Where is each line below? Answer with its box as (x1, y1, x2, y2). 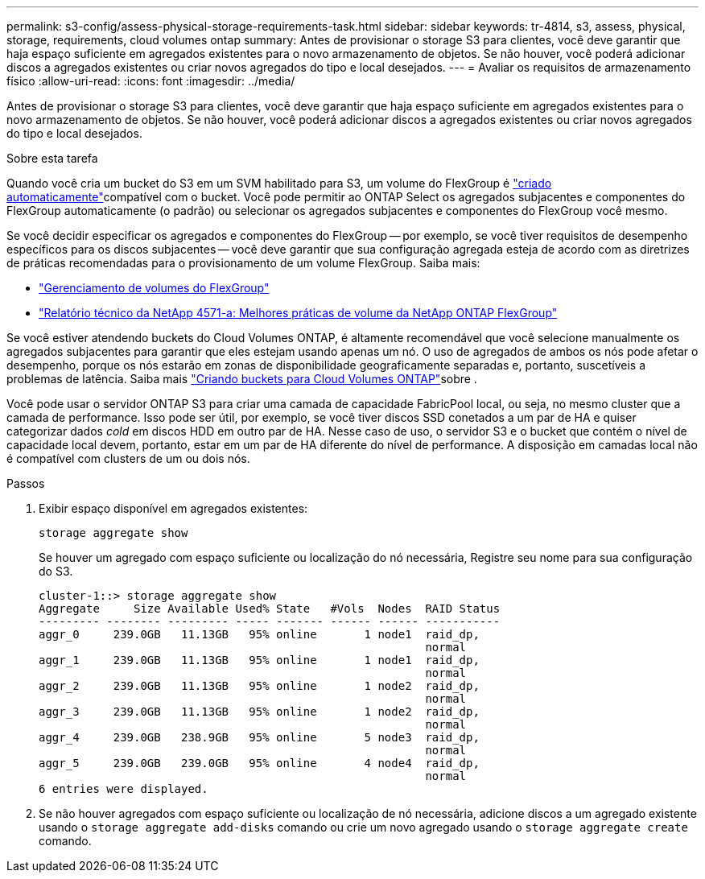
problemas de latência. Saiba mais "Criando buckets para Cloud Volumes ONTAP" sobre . (6, 372, 477, 386)
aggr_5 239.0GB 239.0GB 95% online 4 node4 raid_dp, (39, 757, 480, 770)
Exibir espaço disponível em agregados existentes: (39, 501, 308, 515)
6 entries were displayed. (39, 782, 208, 795)
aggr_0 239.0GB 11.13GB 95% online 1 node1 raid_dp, (39, 628, 480, 641)
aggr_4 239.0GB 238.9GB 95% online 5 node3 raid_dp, (39, 731, 480, 744)
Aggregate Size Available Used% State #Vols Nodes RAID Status (39, 602, 501, 615)
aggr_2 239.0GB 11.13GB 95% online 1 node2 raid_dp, (39, 679, 480, 692)
